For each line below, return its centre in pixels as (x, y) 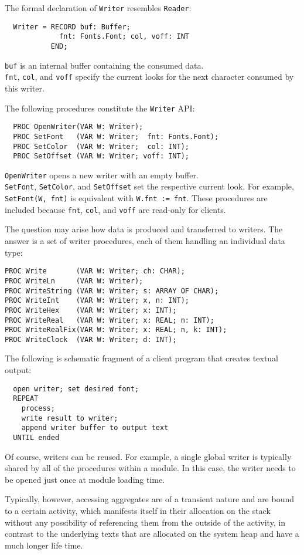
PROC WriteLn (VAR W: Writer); (74, 281)
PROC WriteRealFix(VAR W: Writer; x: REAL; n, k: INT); (116, 330)
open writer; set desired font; (76, 389)
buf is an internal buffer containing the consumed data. (104, 65)
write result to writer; (70, 418)
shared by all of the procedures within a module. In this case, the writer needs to (150, 468)
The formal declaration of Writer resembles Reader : (98, 8)
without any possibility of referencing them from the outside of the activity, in (145, 522)
